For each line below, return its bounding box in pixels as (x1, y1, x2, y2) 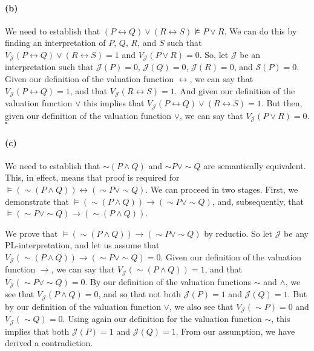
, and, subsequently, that (212, 195, 304, 207)
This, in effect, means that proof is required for (5, 171, 180, 184)
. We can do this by (224, 24, 297, 37)
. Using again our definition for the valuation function (62, 312, 262, 325)
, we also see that (169, 300, 234, 312)
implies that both (5, 324, 70, 337)
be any (284, 227, 309, 239)
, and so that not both (98, 288, 182, 300)
